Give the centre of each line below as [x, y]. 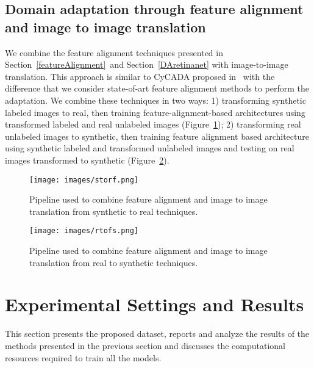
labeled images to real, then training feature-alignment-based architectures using [155, 112]
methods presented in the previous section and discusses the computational [145, 345]
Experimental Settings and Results [155, 304]
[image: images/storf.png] [84, 180]
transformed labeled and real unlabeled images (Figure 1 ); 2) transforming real [153, 124]
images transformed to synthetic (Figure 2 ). [87, 160]
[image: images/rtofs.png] [84, 231]
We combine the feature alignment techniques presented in [114, 52]
